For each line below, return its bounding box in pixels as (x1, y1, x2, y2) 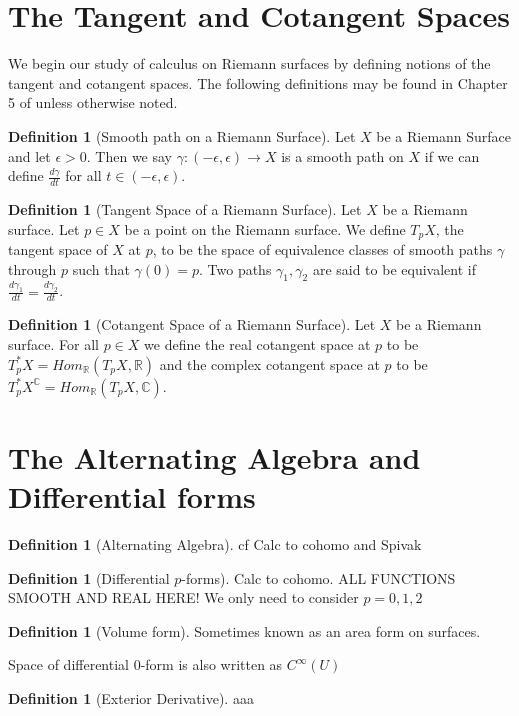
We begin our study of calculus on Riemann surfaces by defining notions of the (8, 53, 491, 74)
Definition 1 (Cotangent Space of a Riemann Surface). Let (8, 314, 376, 335)
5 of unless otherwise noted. (8, 92, 178, 113)
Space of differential (8, 654, 129, 675)
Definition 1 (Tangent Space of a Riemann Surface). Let (8, 198, 362, 219)
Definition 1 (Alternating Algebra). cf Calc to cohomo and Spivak (8, 533, 422, 554)
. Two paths (199, 258, 272, 279)
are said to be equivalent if (312, 258, 476, 279)
